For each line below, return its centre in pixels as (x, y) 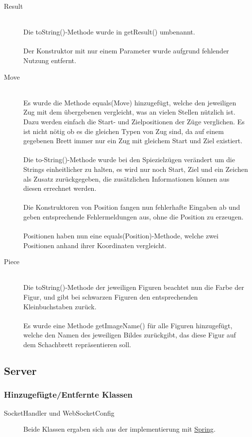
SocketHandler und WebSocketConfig (59, 412)
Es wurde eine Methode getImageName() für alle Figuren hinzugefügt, (128, 325)
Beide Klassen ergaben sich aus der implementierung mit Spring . (119, 429)
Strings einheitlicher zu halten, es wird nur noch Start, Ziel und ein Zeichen (136, 169)
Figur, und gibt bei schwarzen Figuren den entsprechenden (111, 297)
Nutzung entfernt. (50, 60)
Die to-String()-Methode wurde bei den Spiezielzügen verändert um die (129, 160)
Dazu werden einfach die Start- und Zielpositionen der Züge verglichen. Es (134, 121)
